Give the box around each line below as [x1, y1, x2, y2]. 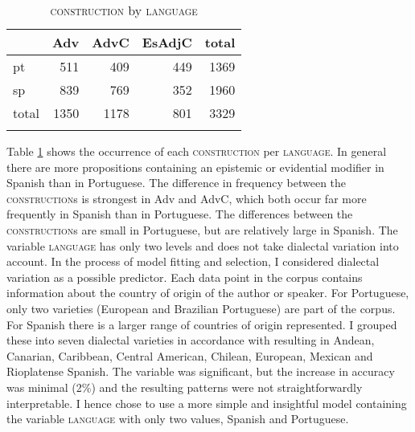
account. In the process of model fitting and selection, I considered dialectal [6, 253, 380, 270]
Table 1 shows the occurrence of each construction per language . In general [6, 143, 387, 159]
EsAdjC [142, 33, 192, 51]
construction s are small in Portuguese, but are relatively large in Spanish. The [6, 221, 398, 238]
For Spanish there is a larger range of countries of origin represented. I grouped [6, 316, 397, 332]
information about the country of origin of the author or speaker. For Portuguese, [6, 284, 409, 301]
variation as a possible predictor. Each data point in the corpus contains [6, 268, 363, 285]
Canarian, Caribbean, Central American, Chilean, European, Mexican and [6, 347, 373, 364]
